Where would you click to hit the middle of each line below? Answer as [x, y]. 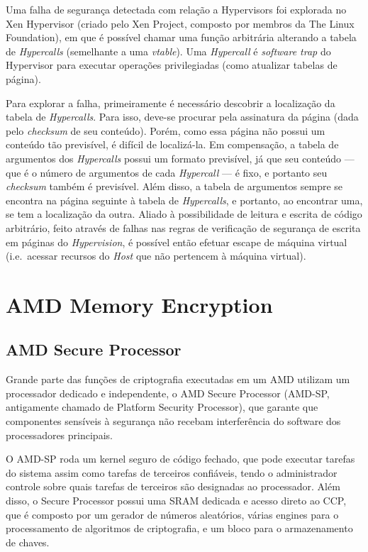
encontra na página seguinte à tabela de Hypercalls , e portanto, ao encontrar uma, [184, 200]
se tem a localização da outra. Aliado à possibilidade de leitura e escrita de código [184, 214]
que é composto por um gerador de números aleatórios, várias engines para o [172, 514]
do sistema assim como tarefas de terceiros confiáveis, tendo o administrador [172, 472]
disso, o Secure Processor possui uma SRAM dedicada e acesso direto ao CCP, [176, 501]
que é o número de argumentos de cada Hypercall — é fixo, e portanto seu [167, 172]
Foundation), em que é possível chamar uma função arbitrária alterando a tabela [181, 37]
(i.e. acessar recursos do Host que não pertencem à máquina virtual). [156, 256]
